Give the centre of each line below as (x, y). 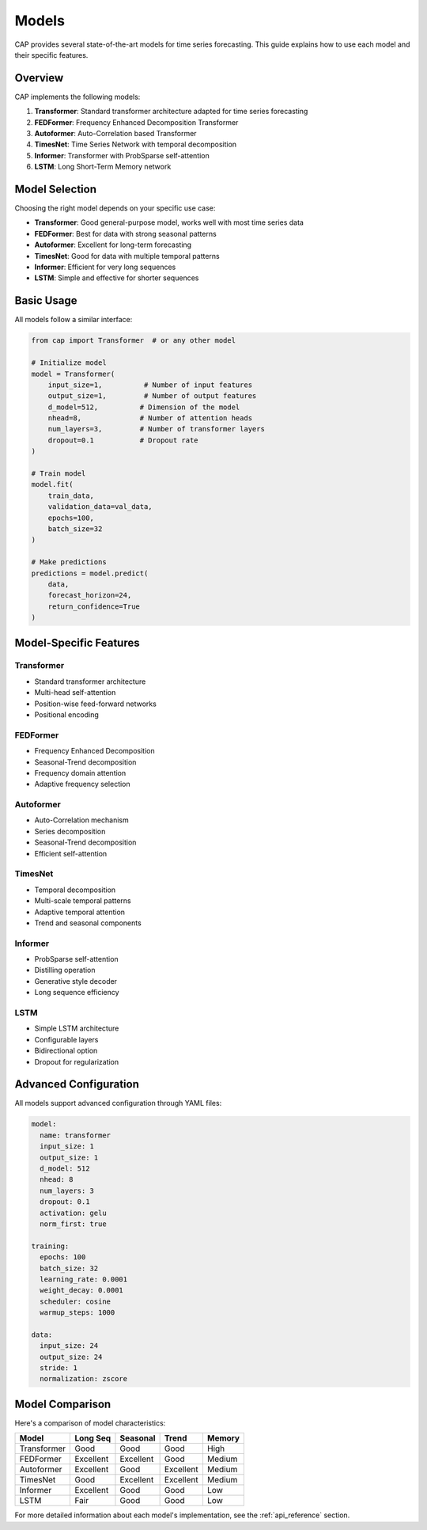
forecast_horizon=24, (90, 595)
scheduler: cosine (75, 1301)
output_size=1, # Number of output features (152, 396)
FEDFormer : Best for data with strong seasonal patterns (125, 233)
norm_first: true (73, 1224)
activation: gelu (73, 1213)
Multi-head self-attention (75, 693)
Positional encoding (66, 715)
